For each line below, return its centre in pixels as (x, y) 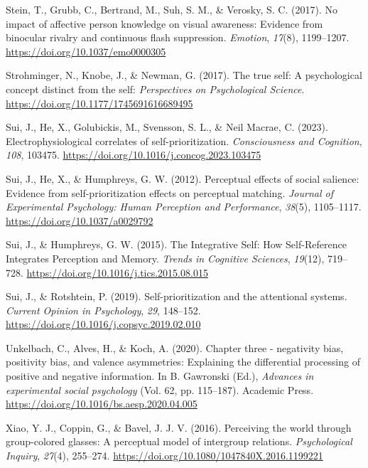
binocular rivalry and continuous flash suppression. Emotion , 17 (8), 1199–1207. (178, 37)
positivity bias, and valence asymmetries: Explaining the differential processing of (183, 362)
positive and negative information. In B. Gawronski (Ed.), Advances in (160, 376)
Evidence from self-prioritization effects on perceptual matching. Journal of (169, 192)
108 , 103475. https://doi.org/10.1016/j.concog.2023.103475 (134, 155)
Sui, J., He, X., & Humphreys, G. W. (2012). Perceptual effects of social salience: (183, 178)
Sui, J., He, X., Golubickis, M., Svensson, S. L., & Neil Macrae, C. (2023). (167, 127)
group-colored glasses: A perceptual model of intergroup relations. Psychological (179, 441)
